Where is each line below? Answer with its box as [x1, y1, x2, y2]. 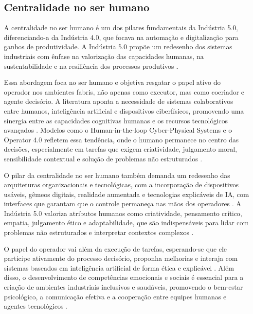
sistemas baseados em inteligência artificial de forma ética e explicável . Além [4, 262, 234, 273]
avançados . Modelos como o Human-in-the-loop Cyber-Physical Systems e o [4, 125, 232, 135]
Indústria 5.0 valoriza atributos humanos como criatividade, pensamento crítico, [4, 208, 242, 218]
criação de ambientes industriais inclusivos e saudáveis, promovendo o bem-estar [4, 282, 243, 292]
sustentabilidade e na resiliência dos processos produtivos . [4, 60, 179, 71]
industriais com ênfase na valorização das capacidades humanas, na [4, 51, 204, 61]
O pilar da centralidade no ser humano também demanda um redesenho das [4, 170, 230, 180]
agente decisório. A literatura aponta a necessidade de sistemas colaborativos [4, 96, 233, 106]
